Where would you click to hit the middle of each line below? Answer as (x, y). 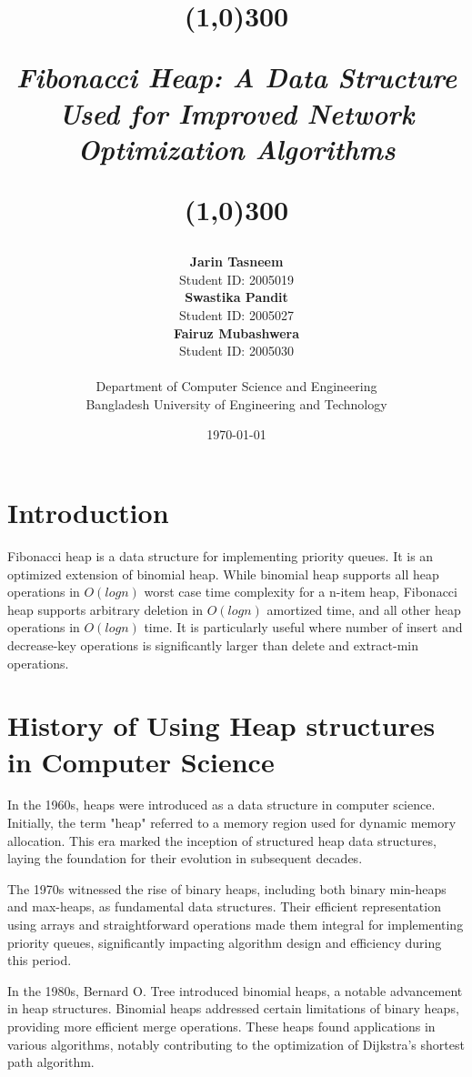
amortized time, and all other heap (364, 609)
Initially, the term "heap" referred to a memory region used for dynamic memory (232, 823)
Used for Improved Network (236, 113)
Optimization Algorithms (236, 148)
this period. (40, 960)
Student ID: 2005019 (236, 279)
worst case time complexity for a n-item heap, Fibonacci (301, 592)
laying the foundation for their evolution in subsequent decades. (185, 858)
